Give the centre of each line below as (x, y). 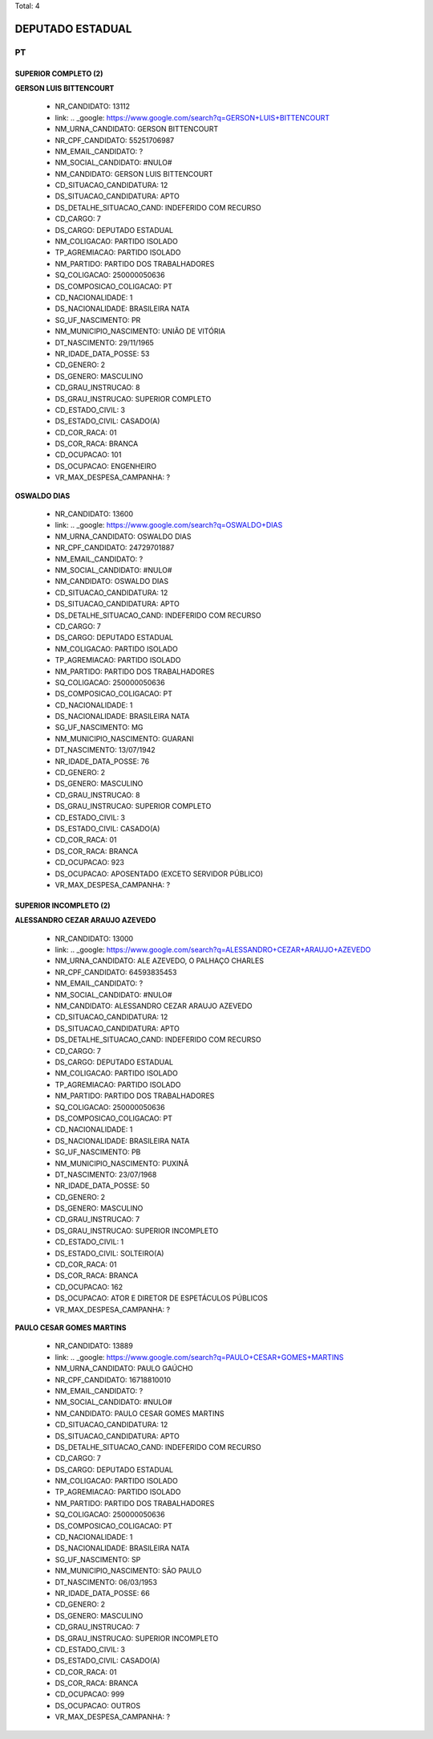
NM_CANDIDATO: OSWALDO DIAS (111, 582)
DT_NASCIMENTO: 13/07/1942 (105, 750)
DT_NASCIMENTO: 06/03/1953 (106, 1582)
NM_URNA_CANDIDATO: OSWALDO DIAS (123, 536)
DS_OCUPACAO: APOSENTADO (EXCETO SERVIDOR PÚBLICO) (159, 874)
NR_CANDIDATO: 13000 (94, 938)
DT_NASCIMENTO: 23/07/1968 (106, 1174)
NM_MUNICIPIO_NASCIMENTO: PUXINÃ (122, 1163)
